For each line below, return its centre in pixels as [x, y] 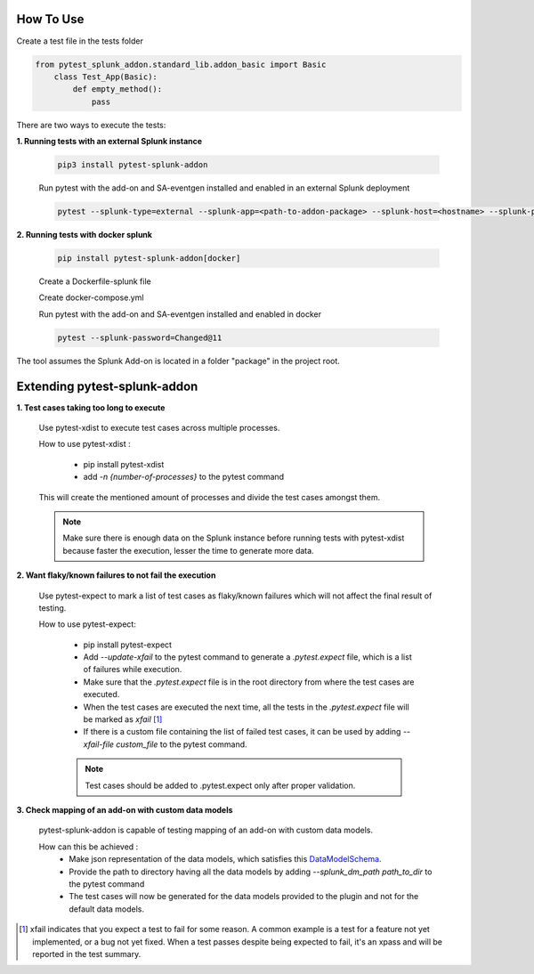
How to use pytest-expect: [88, 624]
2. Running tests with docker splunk [85, 234]
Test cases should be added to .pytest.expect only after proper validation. [220, 785]
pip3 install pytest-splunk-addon [133, 165]
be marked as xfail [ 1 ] [123, 719]
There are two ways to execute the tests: [91, 125]
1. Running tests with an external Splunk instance [109, 142]
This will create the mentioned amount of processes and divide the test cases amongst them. [210, 497]
